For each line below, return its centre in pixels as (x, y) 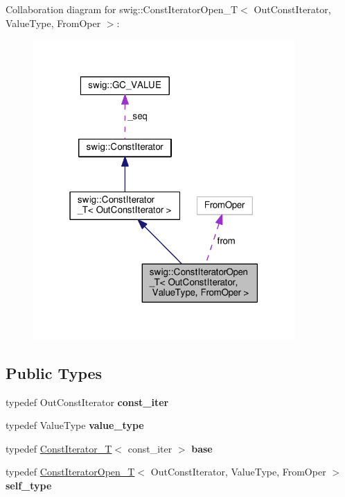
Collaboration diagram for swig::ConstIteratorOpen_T (122, 9)
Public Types (54, 372)
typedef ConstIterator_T (59, 448)
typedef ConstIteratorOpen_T (70, 472)
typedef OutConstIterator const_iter (87, 402)
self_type (29, 486)
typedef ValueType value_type (75, 425)
